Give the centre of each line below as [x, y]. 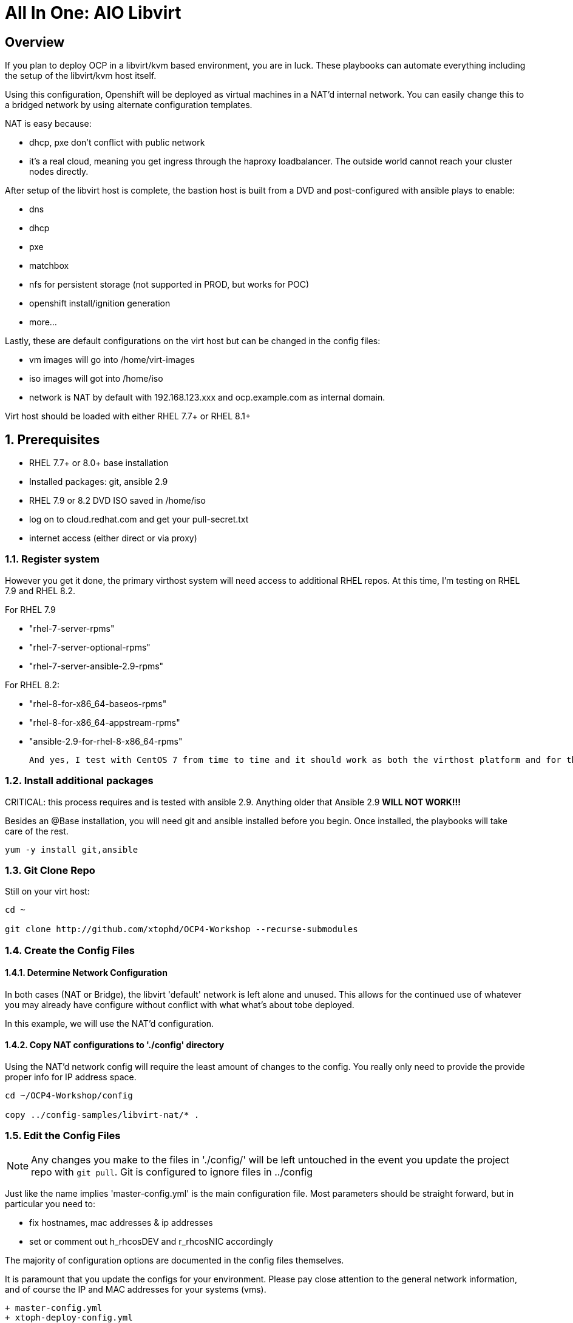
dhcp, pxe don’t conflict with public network [117, 143]
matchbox [49, 266]
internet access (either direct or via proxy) [113, 538]
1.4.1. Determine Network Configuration [86, 973]
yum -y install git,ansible [72, 849]
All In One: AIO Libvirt [93, 13]
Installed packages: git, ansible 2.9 [99, 482]
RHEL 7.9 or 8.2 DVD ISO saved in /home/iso [117, 501]
